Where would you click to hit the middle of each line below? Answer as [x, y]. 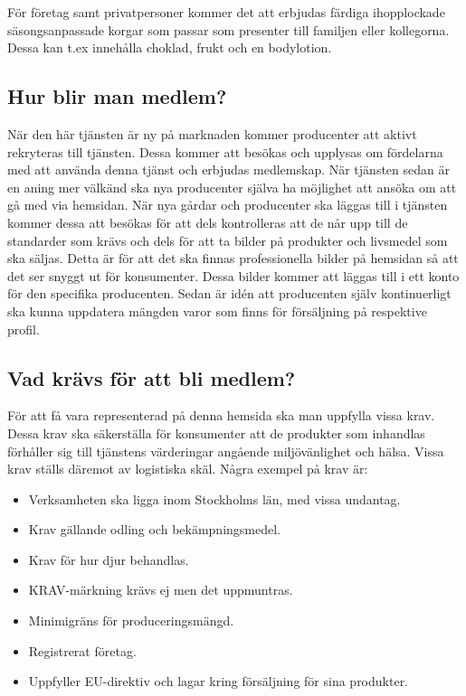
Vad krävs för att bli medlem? [152, 377]
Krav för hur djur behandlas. [109, 559]
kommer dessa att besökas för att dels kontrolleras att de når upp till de [208, 222]
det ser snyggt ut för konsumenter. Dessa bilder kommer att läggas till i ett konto [233, 275]
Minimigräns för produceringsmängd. [131, 621]
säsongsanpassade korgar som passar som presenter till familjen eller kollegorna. [228, 29]
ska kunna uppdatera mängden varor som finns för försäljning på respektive [217, 310]
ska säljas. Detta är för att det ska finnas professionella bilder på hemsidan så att [233, 258]
